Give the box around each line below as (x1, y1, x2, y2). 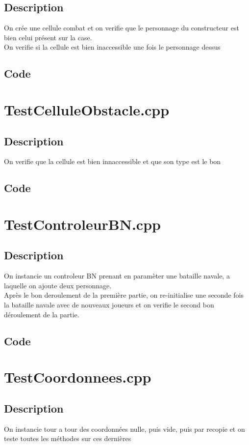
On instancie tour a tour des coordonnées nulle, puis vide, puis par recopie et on (4, 423, 245, 434)
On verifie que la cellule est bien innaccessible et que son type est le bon (4, 156, 221, 167)
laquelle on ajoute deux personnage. (4, 280, 112, 290)
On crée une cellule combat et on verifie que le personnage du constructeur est (4, 23, 239, 33)
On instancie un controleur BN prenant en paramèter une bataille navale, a (4, 271, 230, 281)
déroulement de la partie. (4, 309, 79, 319)
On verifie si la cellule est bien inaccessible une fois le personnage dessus (4, 42, 221, 52)
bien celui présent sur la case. (4, 32, 92, 42)
